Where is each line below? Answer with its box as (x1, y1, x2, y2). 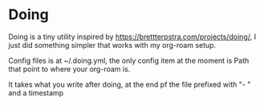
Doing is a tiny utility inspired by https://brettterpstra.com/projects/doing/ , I (8, 32, 257, 41)
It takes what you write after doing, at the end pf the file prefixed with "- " (8, 80, 251, 89)
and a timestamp (8, 87, 64, 97)
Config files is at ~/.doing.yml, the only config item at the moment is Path (8, 56, 250, 65)
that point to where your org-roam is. (8, 64, 131, 73)
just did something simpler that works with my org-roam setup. (8, 40, 217, 49)
